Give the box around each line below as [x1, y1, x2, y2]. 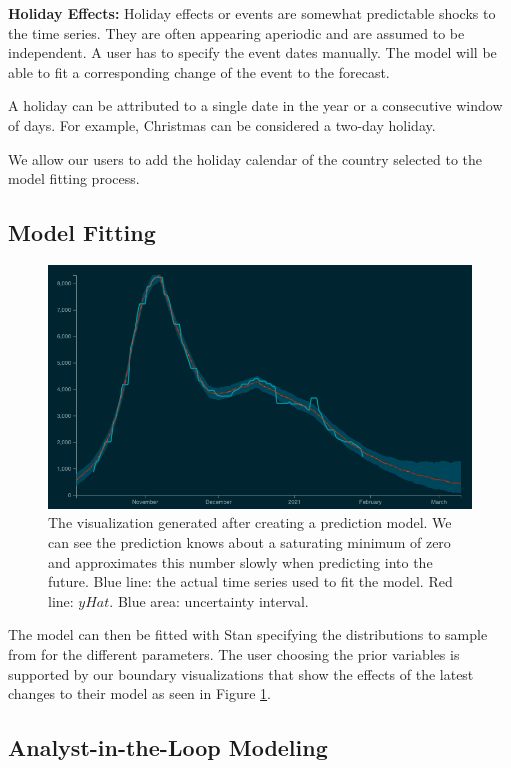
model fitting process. [8, 168, 140, 189]
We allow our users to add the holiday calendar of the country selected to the [8, 148, 483, 169]
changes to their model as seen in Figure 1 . [8, 683, 271, 704]
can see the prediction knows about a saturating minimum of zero [48, 531, 451, 552]
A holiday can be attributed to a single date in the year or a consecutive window [8, 95, 503, 116]
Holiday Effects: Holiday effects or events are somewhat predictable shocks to [8, 3, 496, 23]
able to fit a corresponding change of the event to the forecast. [8, 61, 390, 82]
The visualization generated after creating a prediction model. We [48, 512, 452, 533]
